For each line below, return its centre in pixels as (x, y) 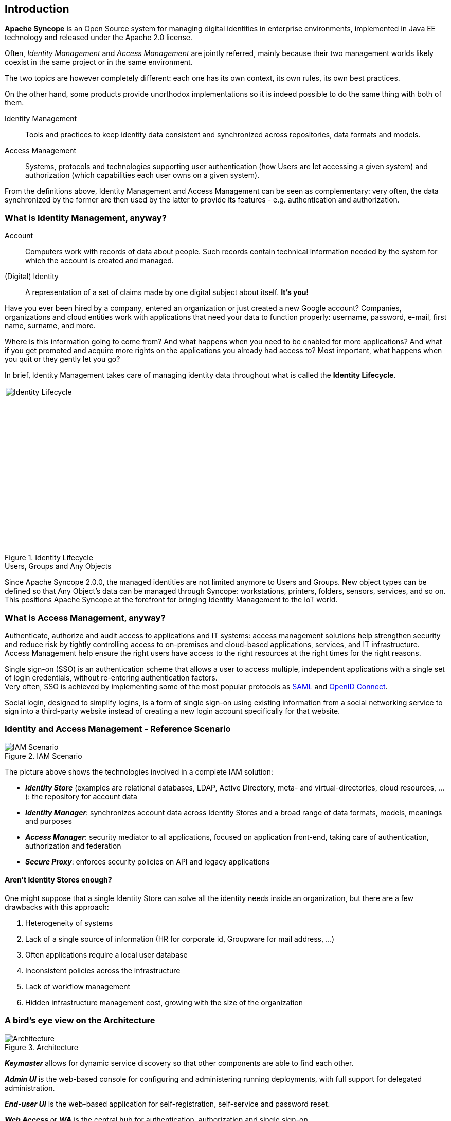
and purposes (49, 821)
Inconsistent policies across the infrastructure (103, 970)
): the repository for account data (81, 796)
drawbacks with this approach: (57, 907)
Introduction (37, 9)
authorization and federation (73, 846)
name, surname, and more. (50, 326)
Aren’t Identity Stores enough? (58, 880)
